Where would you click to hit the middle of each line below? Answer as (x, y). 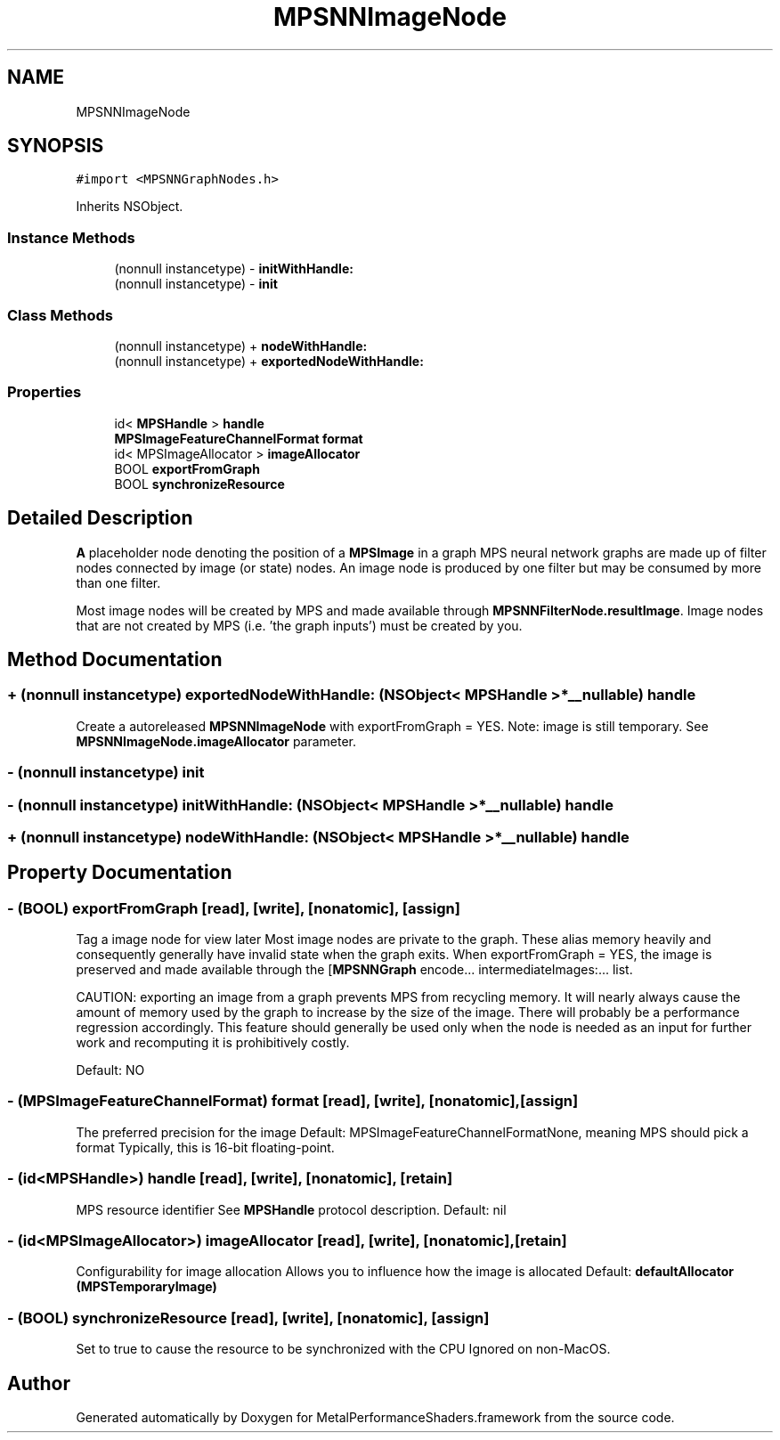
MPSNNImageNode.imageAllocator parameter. (216, 741)
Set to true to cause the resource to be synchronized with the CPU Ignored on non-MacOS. (343, 1349)
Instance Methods (71, 237)
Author (39, 1383)
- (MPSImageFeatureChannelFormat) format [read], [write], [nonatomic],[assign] (293, 1101)
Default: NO (110, 1070)
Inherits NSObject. (130, 207)
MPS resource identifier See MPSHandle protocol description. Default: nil (291, 1209)
